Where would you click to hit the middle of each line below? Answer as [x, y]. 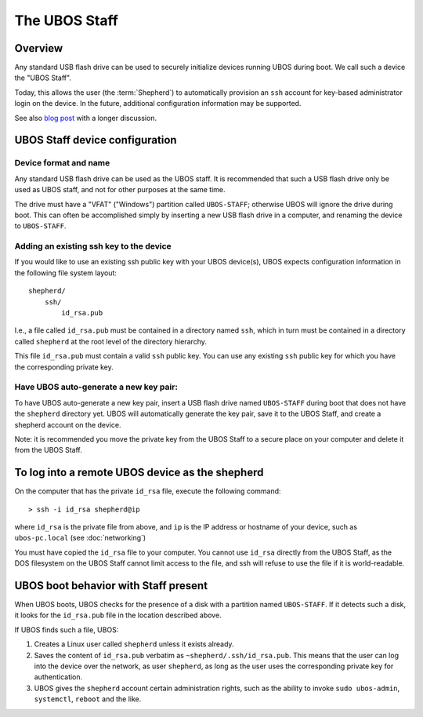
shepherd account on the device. [68, 424]
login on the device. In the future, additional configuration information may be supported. [158, 104]
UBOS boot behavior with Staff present [111, 586]
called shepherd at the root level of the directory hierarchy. [110, 341]
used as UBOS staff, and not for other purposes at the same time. [120, 190]
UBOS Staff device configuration [96, 140]
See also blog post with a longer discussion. [85, 118]
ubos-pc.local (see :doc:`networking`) [80, 538]
